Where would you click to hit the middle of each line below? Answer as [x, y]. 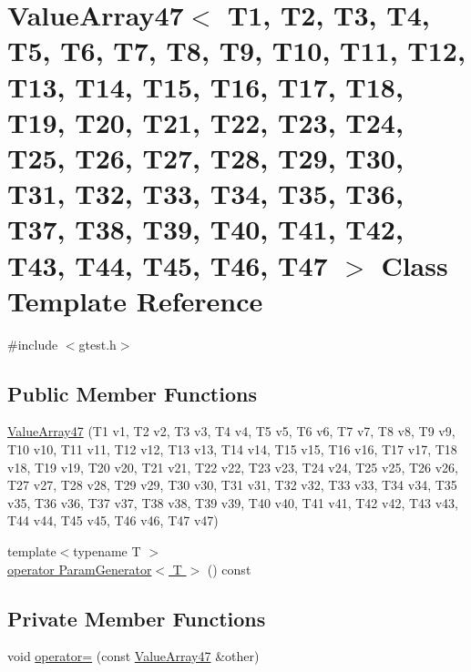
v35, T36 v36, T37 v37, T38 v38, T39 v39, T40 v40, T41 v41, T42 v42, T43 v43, [233, 502]
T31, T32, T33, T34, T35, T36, [205, 193]
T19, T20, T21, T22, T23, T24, [205, 122]
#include [33, 344]
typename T [107, 550]
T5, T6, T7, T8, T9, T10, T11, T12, [236, 51]
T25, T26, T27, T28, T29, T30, [205, 157]
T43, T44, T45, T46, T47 [168, 265]
